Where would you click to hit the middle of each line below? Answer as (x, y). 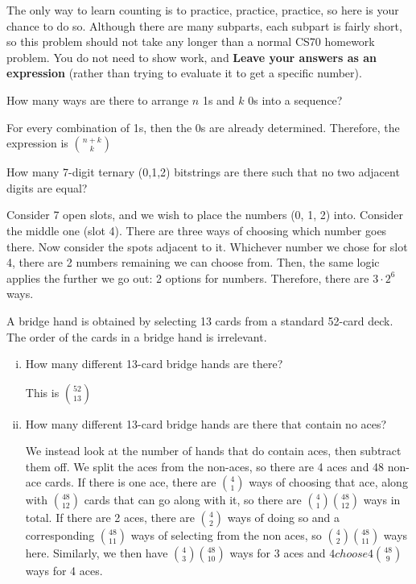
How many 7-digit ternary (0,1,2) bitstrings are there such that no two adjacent (203, 172)
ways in (382, 500)
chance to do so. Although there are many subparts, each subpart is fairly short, (204, 25)
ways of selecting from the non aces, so (226, 535)
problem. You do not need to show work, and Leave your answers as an (192, 57)
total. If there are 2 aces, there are (110, 518)
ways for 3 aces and (278, 553)
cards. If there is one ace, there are (130, 482)
